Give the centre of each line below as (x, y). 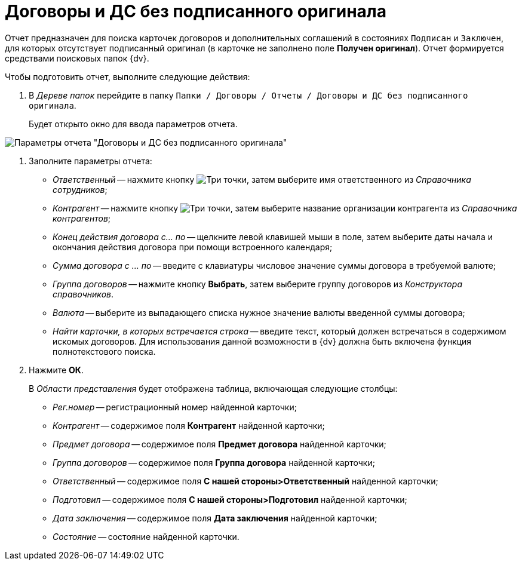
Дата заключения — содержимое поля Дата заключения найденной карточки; (215, 518)
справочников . (83, 294)
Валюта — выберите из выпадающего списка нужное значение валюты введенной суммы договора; (259, 312)
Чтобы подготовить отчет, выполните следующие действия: (128, 76)
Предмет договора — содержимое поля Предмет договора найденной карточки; (219, 444)
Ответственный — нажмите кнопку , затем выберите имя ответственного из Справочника (262, 179)
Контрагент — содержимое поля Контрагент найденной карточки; (189, 425)
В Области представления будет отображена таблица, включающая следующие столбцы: (213, 388)
